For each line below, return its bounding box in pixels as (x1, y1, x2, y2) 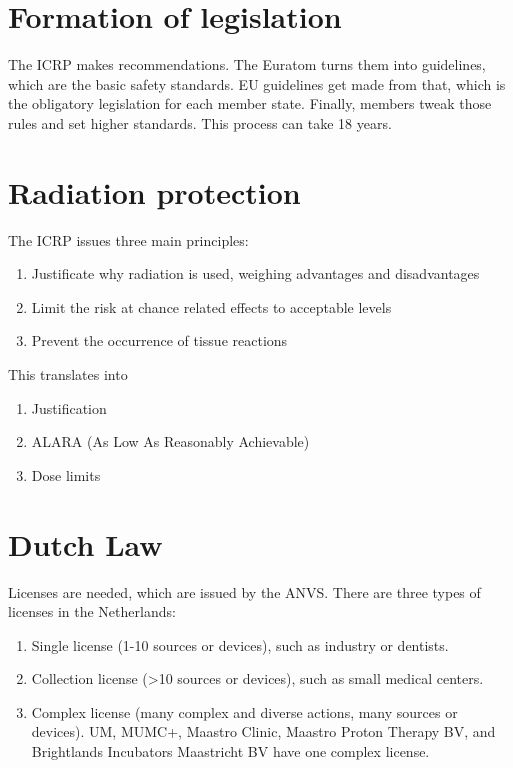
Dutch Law (8, 523, 163, 564)
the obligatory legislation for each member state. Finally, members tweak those (8, 93, 492, 114)
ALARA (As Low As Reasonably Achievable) (31, 431, 310, 452)
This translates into (8, 364, 128, 384)
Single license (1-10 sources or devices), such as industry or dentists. (31, 634, 449, 655)
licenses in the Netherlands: (8, 601, 176, 622)
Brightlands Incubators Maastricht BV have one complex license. (31, 741, 430, 762)
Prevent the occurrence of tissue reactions (31, 330, 288, 351)
